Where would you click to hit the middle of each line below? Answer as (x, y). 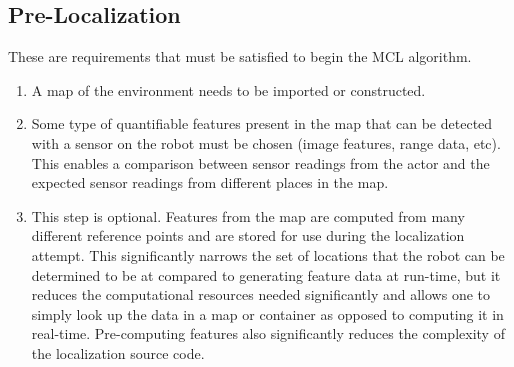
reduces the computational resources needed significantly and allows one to (261, 294)
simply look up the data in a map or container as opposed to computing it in (267, 313)
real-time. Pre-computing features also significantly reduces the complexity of (268, 333)
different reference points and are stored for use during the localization (248, 235)
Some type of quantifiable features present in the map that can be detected (262, 123)
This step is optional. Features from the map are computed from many (248, 215)
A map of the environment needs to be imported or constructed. (228, 89)
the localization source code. (118, 352)
